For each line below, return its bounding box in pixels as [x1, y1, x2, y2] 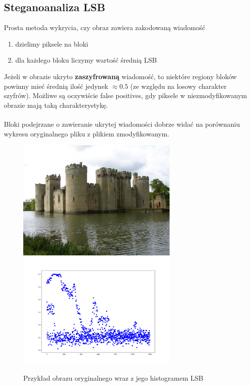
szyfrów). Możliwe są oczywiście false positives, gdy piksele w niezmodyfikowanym [4, 90, 247, 101]
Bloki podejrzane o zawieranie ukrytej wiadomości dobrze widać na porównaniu [4, 118, 240, 129]
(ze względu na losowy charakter [130, 81, 227, 91]
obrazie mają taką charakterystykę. [4, 100, 108, 110]
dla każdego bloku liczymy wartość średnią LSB [15, 55, 157, 65]
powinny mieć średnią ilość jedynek [4, 81, 109, 91]
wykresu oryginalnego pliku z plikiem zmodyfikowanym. [4, 128, 170, 138]
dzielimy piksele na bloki [15, 38, 88, 49]
